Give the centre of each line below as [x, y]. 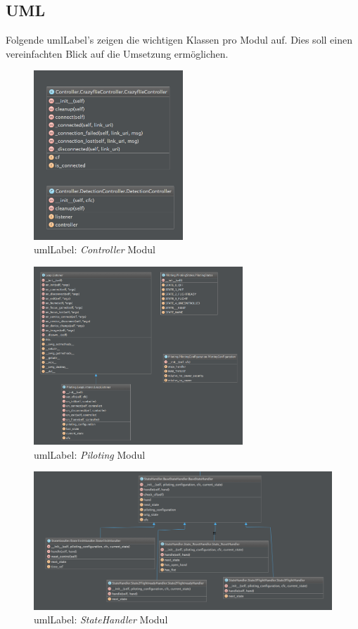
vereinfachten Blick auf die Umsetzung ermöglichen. [117, 53]
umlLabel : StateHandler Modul [101, 620]
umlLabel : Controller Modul [95, 249]
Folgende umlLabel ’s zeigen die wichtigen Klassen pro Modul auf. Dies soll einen [179, 40]
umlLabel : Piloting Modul [90, 454]
